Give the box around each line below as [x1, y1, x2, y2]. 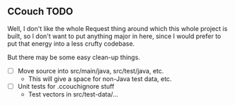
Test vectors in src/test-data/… [28, 89, 119, 98]
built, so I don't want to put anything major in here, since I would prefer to [7, 32, 222, 40]
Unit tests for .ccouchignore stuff [17, 82, 115, 90]
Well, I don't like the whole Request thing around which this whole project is [7, 24, 228, 32]
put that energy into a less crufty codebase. [7, 39, 135, 48]
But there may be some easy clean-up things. [7, 53, 140, 61]
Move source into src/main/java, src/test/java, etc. [17, 66, 164, 75]
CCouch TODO [7, 6, 74, 18]
